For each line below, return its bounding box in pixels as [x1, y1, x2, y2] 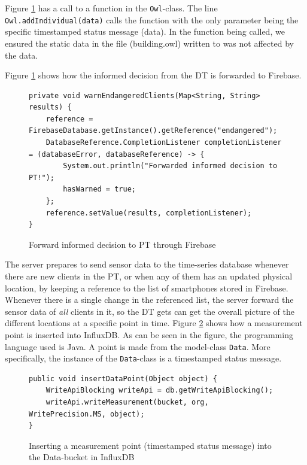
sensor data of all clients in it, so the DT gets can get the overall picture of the [5, 305, 294, 317]
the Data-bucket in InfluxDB [29, 451, 135, 463]
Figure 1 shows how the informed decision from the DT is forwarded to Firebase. [5, 69, 302, 81]
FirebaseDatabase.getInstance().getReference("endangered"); [29, 126, 278, 135]
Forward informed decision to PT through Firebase [29, 238, 216, 250]
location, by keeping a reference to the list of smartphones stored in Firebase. [5, 281, 288, 294]
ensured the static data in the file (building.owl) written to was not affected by [5, 37, 294, 49]
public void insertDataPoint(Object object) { [29, 374, 217, 383]
